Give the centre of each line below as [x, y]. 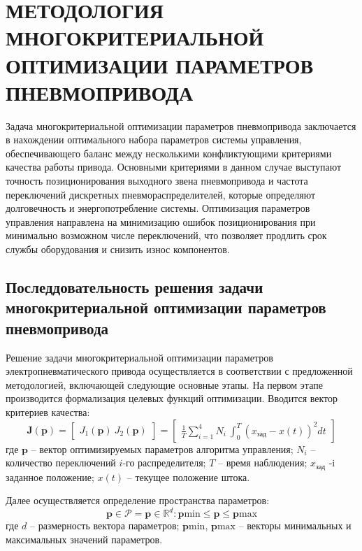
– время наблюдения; [263, 463]
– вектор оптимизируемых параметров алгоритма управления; [162, 449]
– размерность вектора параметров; [104, 525]
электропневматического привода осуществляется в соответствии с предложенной [179, 371]
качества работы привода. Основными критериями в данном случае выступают [174, 167]
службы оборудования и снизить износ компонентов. [118, 249]
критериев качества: [48, 412]
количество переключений [61, 463]
